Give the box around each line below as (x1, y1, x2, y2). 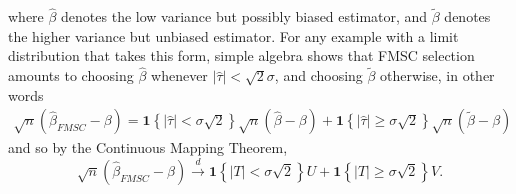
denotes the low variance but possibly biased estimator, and (61, 6, 428, 27)
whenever (151, 65, 208, 86)
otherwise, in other (380, 65, 495, 86)
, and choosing (274, 65, 363, 86)
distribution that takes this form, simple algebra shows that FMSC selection (8, 45, 475, 66)
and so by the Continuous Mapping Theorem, (8, 137, 288, 158)
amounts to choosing (8, 65, 134, 86)
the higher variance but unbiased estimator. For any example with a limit (8, 25, 459, 46)
